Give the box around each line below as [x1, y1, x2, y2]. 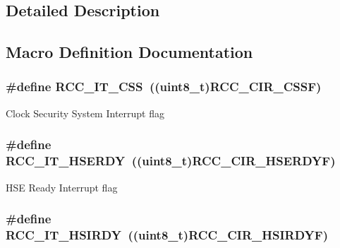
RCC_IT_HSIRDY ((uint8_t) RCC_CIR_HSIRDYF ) [6, 225, 328, 243]
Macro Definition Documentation [6, 41, 253, 63]
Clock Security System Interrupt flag [6, 105, 164, 120]
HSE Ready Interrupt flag [6, 179, 118, 194]
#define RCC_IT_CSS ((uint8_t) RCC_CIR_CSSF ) [6, 78, 322, 95]
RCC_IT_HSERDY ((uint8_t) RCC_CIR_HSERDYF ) [6, 152, 336, 170]
